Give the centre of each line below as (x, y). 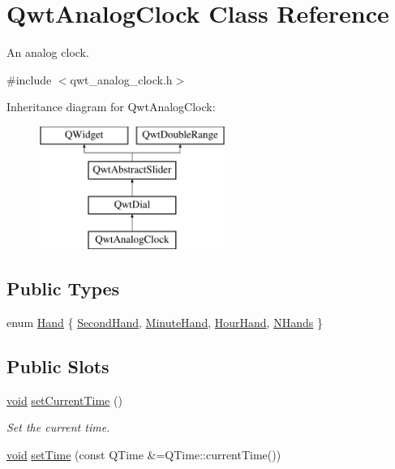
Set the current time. (58, 427)
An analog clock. (48, 52)
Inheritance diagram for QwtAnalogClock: (111, 107)
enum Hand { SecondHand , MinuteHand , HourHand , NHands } (165, 322)
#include (29, 79)
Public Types (63, 288)
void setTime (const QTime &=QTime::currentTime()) (144, 454)
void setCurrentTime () (64, 400)
